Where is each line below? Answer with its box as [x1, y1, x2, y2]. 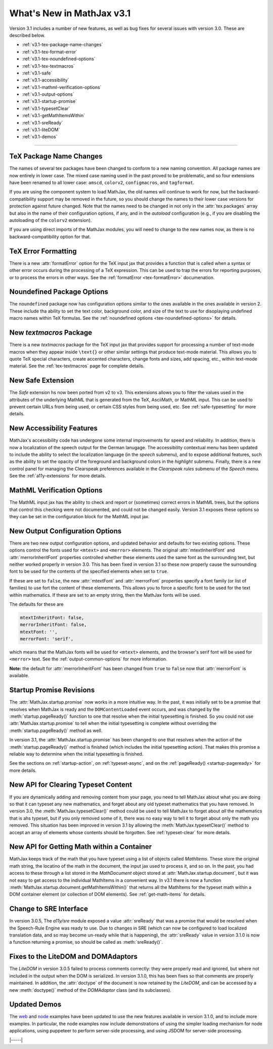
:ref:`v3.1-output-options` [22, 91, 74, 97]
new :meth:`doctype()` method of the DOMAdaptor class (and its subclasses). [9, 987, 171, 993]
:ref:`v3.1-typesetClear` [22, 105, 70, 111]
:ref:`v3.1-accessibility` [22, 77, 69, 83]
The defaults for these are [9, 601, 64, 607]
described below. [9, 32, 45, 38]
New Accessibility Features [9, 424, 98, 433]
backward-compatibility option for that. [9, 234, 91, 240]
